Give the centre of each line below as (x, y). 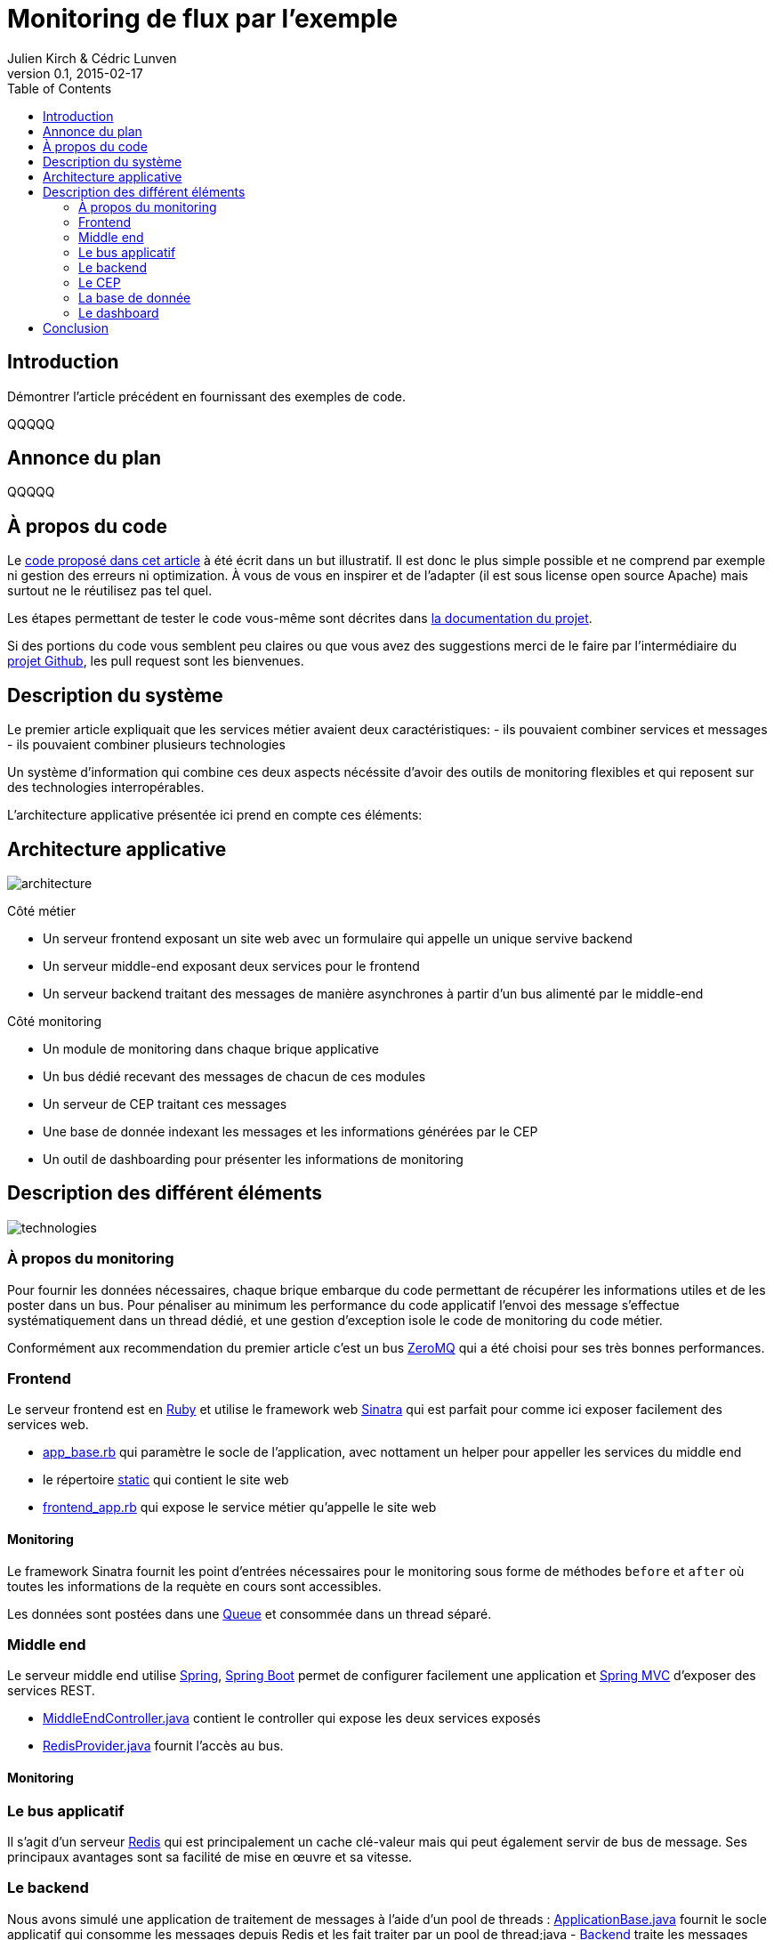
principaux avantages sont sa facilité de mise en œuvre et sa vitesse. (210, 1856)
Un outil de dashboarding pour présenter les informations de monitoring (253, 1159)
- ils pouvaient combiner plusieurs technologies (146, 745)
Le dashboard (119, 312)
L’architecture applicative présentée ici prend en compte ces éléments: (215, 815)
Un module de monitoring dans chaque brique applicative (211, 1048)
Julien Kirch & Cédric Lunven (92, 58)
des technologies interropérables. (106, 788)
